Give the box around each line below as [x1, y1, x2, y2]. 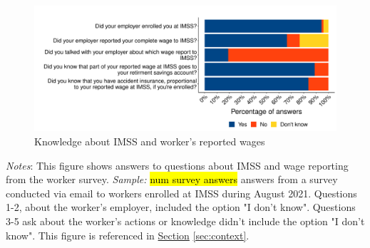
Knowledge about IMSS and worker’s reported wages [34, 133, 265, 148]
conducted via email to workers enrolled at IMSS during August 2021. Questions [6, 185, 357, 200]
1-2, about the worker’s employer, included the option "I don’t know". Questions [6, 200, 356, 215]
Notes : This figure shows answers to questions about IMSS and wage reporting [6, 157, 349, 172]
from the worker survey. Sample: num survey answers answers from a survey [6, 172, 338, 187]
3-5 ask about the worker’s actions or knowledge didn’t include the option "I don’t [6, 213, 365, 228]
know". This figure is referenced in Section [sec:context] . [6, 227, 250, 242]
